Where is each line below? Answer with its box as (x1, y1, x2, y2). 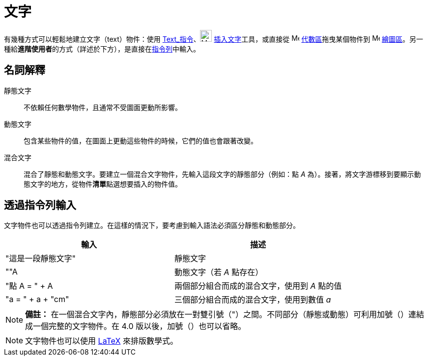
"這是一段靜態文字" (5, 253, 76, 264)
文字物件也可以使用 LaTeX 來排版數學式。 (25, 336, 178, 346)
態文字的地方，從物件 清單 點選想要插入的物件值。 (24, 179, 182, 188)
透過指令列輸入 (4, 199, 76, 212)
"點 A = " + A (5, 281, 53, 291)
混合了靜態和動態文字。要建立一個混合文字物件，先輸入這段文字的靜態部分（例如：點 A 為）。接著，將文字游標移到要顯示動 (24, 169, 421, 178)
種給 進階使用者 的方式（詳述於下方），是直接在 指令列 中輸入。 (4, 44, 200, 53)
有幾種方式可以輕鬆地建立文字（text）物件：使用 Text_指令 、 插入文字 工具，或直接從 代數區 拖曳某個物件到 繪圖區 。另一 (4, 34, 424, 43)
